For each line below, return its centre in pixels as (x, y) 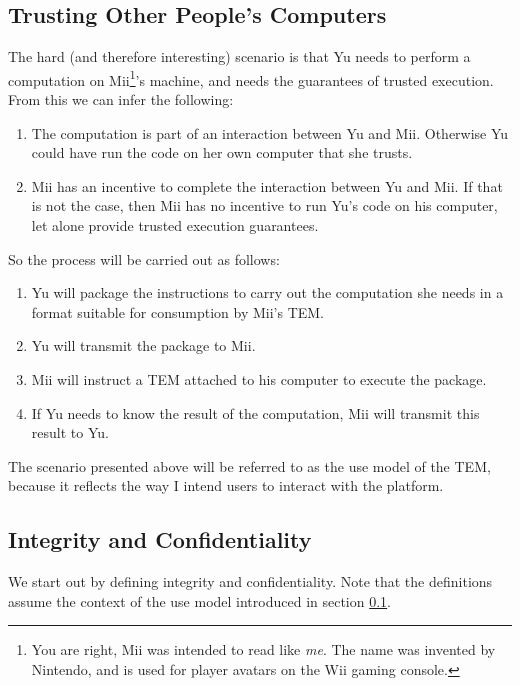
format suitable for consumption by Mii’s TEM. (178, 311)
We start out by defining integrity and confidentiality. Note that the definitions (250, 581)
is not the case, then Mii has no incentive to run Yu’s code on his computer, (264, 205)
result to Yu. (70, 432)
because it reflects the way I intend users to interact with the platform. (226, 485)
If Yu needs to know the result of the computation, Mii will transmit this (255, 412)
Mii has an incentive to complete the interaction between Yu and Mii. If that (267, 185)
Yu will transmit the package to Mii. (143, 345)
